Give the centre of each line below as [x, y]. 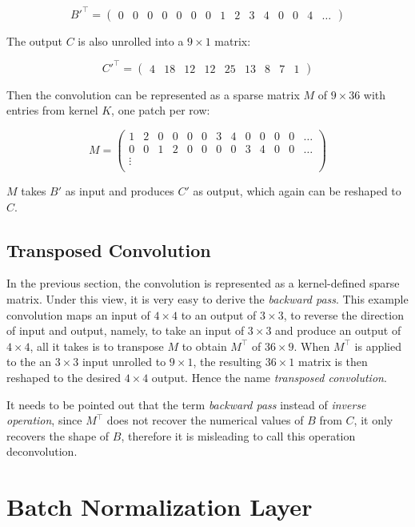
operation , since [44, 420]
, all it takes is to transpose [97, 346]
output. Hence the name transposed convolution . [269, 377]
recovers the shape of [58, 435]
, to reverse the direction [343, 314]
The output [35, 40]
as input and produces [120, 190]
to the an [29, 362]
